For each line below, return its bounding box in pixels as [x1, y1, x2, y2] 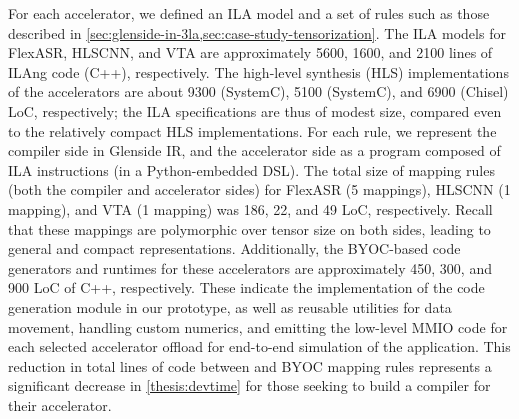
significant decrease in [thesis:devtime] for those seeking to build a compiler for [8, 375, 491, 396]
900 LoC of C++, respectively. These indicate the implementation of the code [8, 277, 485, 298]
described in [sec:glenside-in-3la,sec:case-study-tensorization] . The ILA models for [8, 22, 506, 43]
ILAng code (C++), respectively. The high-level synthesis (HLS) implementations [8, 61, 509, 82]
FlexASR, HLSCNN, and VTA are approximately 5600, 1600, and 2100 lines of [8, 42, 493, 63]
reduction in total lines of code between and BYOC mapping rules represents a [8, 355, 492, 376]
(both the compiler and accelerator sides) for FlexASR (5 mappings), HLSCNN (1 [8, 179, 511, 200]
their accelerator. [8, 394, 112, 415]
